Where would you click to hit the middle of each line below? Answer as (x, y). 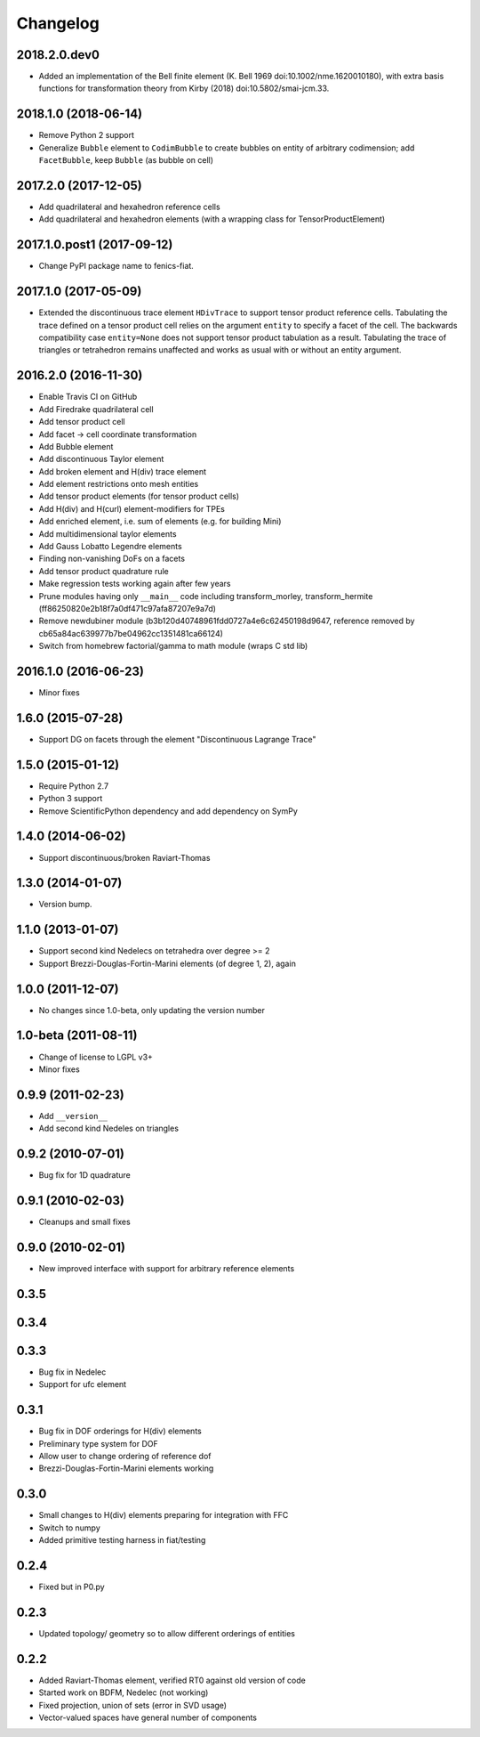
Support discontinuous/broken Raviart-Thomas (124, 857)
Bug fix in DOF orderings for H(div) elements (120, 1431)
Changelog (58, 23)
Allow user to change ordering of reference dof (125, 1456)
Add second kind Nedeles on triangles (109, 1128)
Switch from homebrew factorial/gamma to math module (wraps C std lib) (173, 646)
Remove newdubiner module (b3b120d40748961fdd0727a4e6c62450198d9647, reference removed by (227, 621)
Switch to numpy (70, 1528)
